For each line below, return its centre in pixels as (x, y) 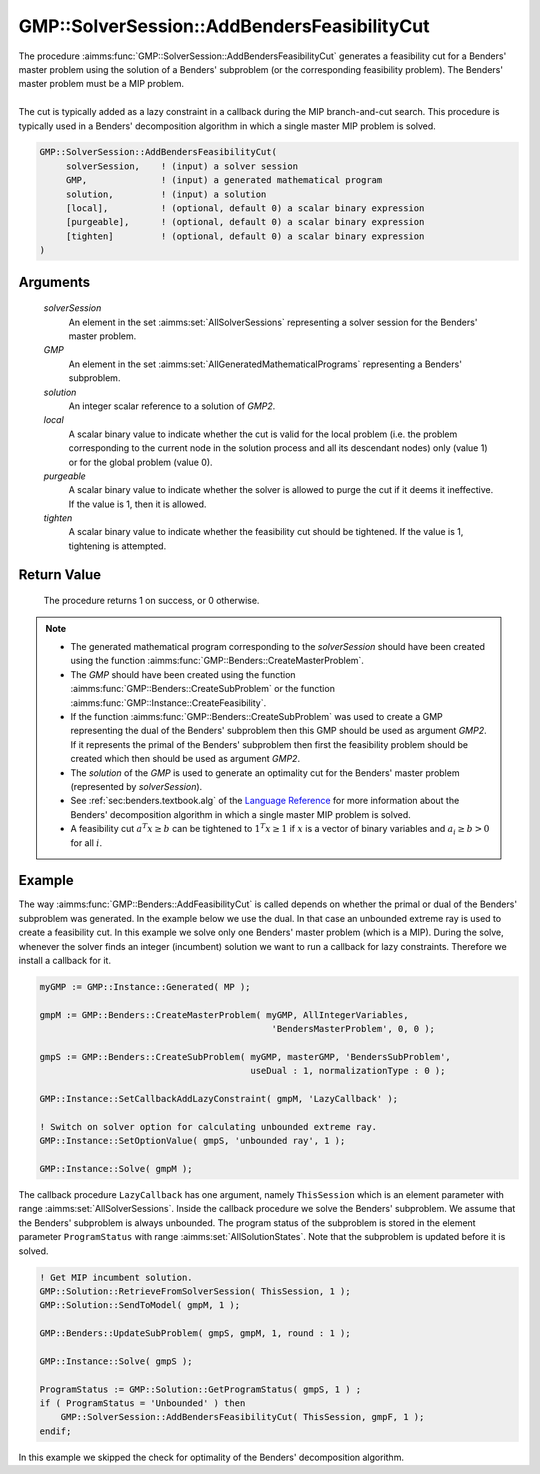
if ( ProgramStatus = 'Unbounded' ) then (142, 1403)
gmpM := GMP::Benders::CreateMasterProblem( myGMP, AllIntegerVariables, (224, 1014)
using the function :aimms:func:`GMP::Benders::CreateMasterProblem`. (217, 661)
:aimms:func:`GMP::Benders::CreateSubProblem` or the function (202, 689)
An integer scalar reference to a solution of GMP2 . (172, 406)
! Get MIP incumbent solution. (116, 1277)
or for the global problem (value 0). (141, 462)
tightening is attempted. (117, 546)
